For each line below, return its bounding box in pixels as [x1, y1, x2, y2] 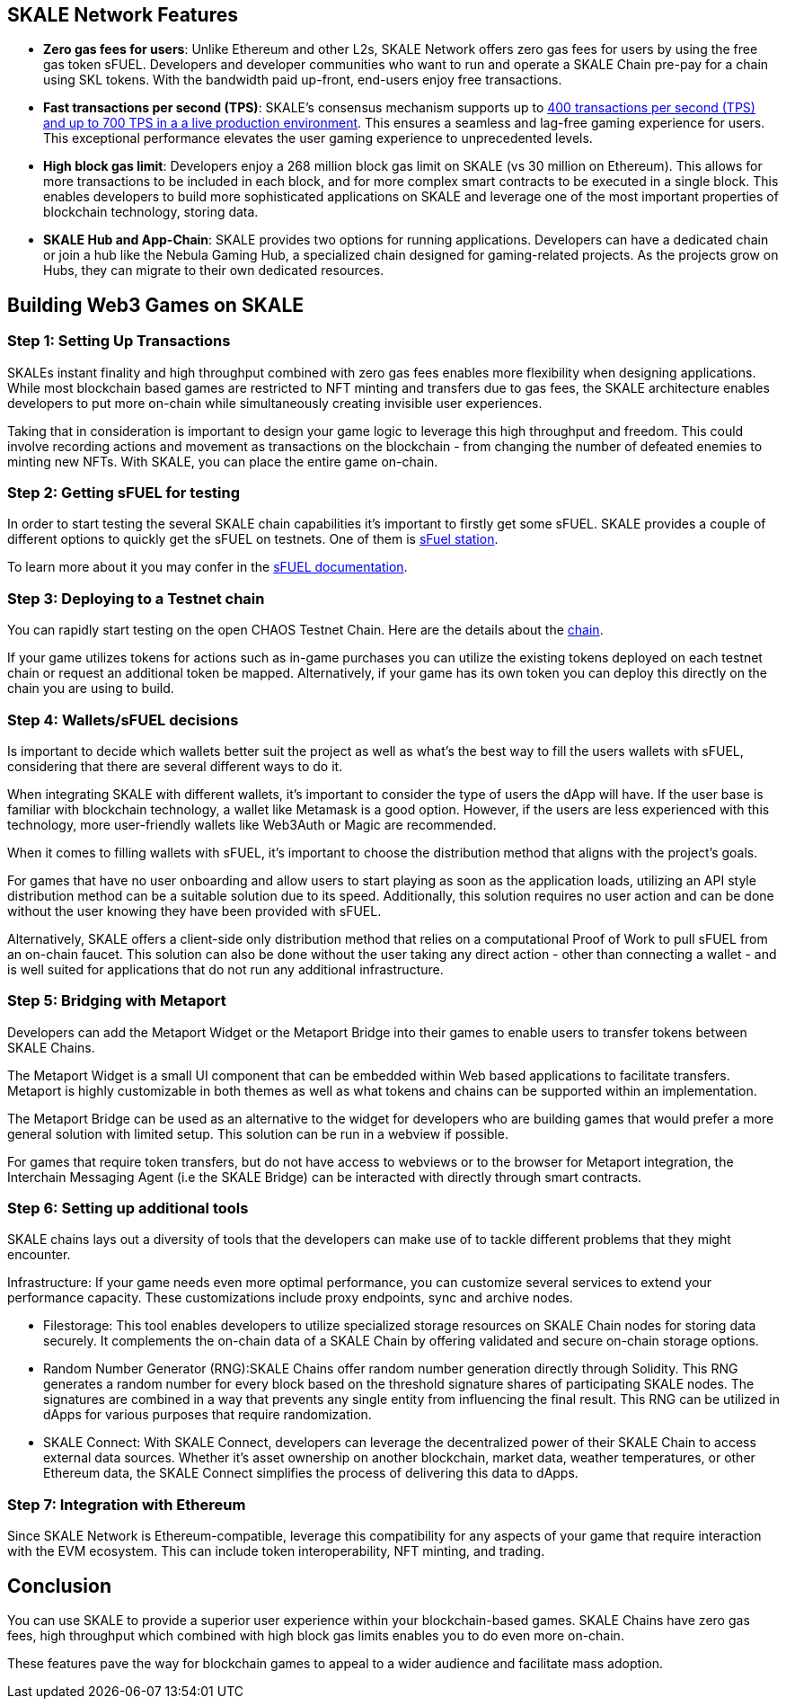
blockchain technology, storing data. [43, 204, 259, 220]
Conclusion [7, 1574, 112, 1597]
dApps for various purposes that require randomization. [43, 1407, 372, 1423]
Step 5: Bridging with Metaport [7, 991, 226, 1010]
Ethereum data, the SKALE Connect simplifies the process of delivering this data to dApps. [43, 1465, 578, 1481]
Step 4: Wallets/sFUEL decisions [7, 710, 239, 729]
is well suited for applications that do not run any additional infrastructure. [7, 961, 444, 977]
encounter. [7, 1247, 71, 1263]
